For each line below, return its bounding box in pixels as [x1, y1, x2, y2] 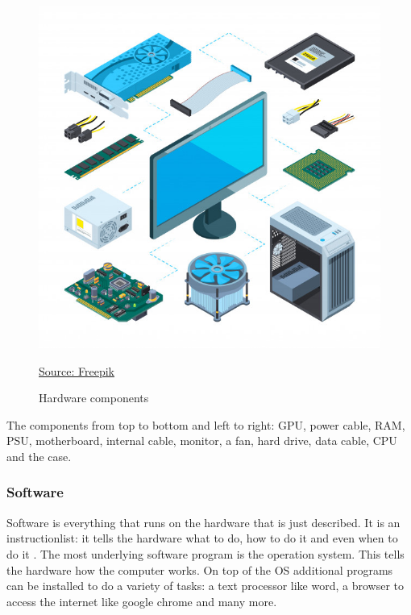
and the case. [6, 447, 72, 464]
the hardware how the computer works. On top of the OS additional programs [6, 561, 393, 578]
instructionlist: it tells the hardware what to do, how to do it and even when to [6, 530, 398, 546]
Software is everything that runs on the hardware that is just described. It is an [6, 513, 401, 530]
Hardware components [39, 389, 149, 406]
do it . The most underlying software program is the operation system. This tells [6, 545, 405, 562]
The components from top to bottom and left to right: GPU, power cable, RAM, [6, 416, 405, 433]
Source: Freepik [39, 362, 115, 379]
